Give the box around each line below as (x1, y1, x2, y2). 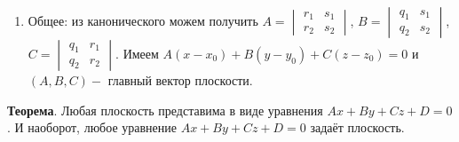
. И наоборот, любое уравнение (7, 118, 177, 137)
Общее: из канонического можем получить (28, 12, 258, 29)
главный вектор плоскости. (107, 71, 253, 89)
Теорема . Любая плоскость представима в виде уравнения (7, 100, 323, 119)
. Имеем (115, 44, 159, 62)
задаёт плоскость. (310, 118, 405, 137)
